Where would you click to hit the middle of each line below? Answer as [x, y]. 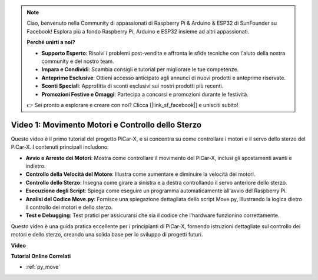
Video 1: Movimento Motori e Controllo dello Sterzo [106, 124]
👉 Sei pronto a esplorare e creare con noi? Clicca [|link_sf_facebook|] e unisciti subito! [132, 105]
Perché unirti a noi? [51, 42]
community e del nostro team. [78, 61]
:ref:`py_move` [43, 267]
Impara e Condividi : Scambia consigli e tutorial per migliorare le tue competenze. [140, 69]
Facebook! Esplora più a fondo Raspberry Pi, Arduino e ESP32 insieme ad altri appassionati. [138, 31]
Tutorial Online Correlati [41, 256]
